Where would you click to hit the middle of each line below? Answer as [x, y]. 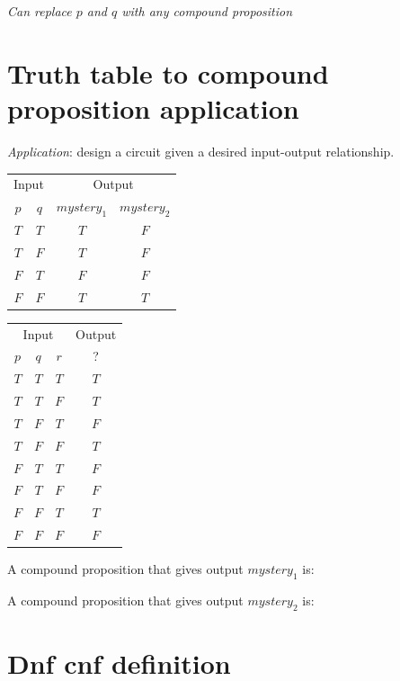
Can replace [40, 11]
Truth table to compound [168, 72]
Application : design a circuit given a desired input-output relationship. [201, 151]
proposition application [153, 108]
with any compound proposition [207, 11]
